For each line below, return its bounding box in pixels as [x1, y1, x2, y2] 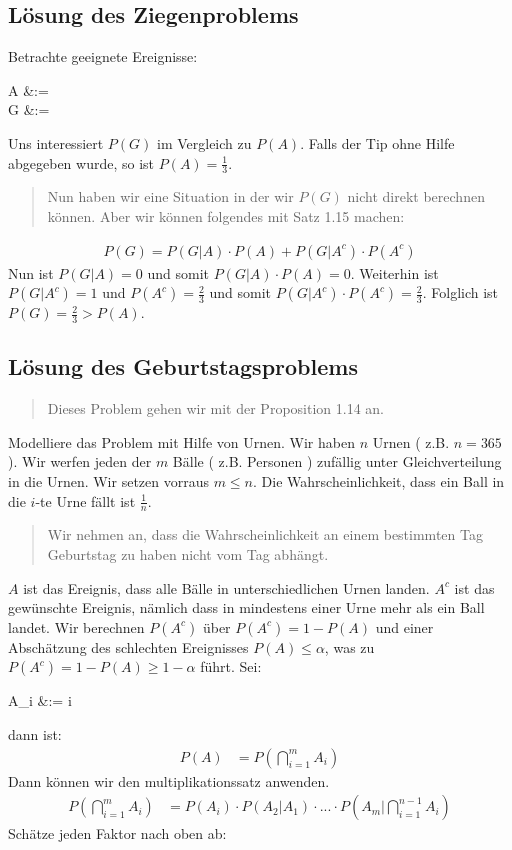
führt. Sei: [200, 656, 262, 677]
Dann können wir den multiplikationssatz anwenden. [8, 770, 330, 791]
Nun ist [8, 262, 54, 283]
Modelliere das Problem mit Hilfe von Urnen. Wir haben [8, 431, 355, 452]
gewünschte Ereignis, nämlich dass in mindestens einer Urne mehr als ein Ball [8, 597, 485, 618]
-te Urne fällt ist [35, 490, 136, 511]
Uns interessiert [8, 132, 104, 153]
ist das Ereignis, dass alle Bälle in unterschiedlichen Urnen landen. [23, 577, 430, 598]
